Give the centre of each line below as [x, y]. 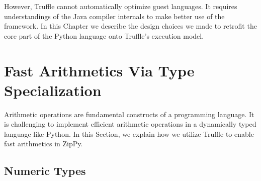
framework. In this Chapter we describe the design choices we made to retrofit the [130, 26]
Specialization [53, 90]
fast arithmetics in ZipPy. [43, 144]
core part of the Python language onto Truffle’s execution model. [104, 35]
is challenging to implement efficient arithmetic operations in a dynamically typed [130, 124]
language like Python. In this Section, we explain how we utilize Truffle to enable [129, 133]
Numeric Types [45, 171]
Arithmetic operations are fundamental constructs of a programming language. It [129, 114]
